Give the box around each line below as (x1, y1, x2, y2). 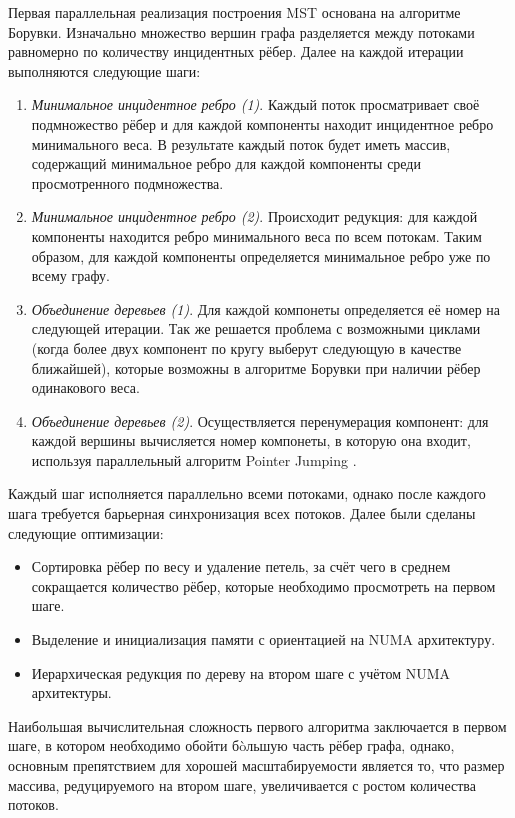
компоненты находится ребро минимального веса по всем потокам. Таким (31, 225, 482, 246)
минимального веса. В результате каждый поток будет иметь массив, (31, 133, 451, 154)
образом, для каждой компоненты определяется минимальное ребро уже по (31, 245, 491, 266)
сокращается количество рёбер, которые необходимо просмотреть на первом (31, 575, 496, 596)
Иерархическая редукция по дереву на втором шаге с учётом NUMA (31, 662, 450, 683)
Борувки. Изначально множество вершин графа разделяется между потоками (8, 21, 475, 42)
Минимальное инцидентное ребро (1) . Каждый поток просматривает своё (31, 94, 480, 115)
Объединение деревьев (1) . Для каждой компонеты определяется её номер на (31, 298, 501, 319)
